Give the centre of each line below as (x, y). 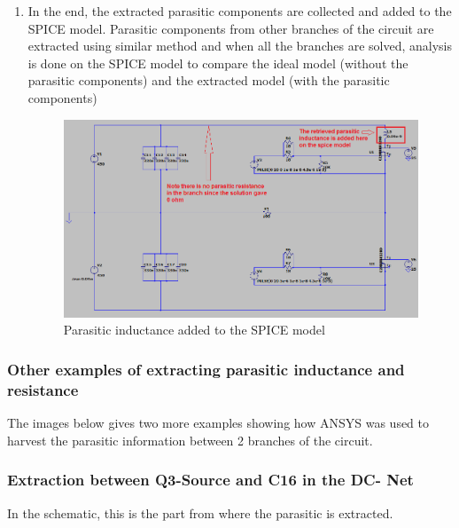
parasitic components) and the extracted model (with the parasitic (209, 80)
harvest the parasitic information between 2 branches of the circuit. (190, 440)
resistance (43, 389)
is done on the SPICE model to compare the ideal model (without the (218, 63)
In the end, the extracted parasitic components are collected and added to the (240, 11)
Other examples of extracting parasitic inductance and (206, 369)
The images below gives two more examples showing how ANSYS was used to (218, 423)
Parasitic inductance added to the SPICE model (194, 330)
